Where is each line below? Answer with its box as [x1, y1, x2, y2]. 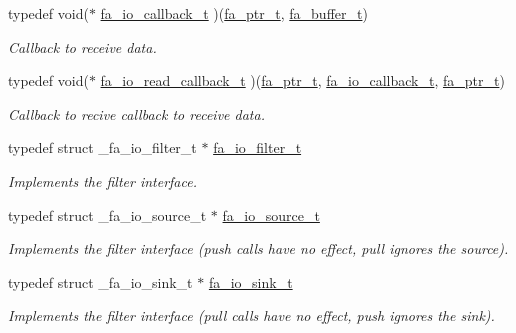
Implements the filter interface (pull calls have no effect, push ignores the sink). [8, 305, 495, 326]
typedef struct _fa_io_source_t [8, 204, 207, 225]
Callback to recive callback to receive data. [8, 103, 265, 124]
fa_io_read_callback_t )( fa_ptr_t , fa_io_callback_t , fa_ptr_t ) [100, 70, 505, 91]
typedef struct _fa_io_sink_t [8, 271, 193, 292]
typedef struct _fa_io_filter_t [8, 137, 197, 158]
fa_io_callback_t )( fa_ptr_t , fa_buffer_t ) [100, 3, 368, 23]
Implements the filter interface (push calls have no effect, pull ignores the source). [8, 238, 509, 259]
